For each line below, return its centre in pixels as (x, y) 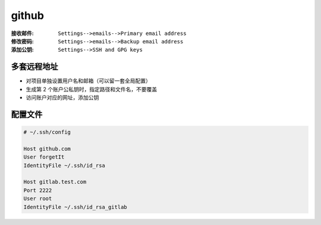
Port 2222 (38, 190)
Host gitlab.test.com (55, 182)
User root (38, 199)
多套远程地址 (34, 67)
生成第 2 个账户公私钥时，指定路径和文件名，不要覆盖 (92, 89)
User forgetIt (44, 157)
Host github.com (47, 149)
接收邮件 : (22, 33)
